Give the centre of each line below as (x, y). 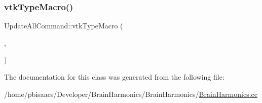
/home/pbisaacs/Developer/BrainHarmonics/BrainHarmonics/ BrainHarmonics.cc (131, 94)
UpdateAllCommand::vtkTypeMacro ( (64, 26)
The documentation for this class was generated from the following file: (114, 77)
